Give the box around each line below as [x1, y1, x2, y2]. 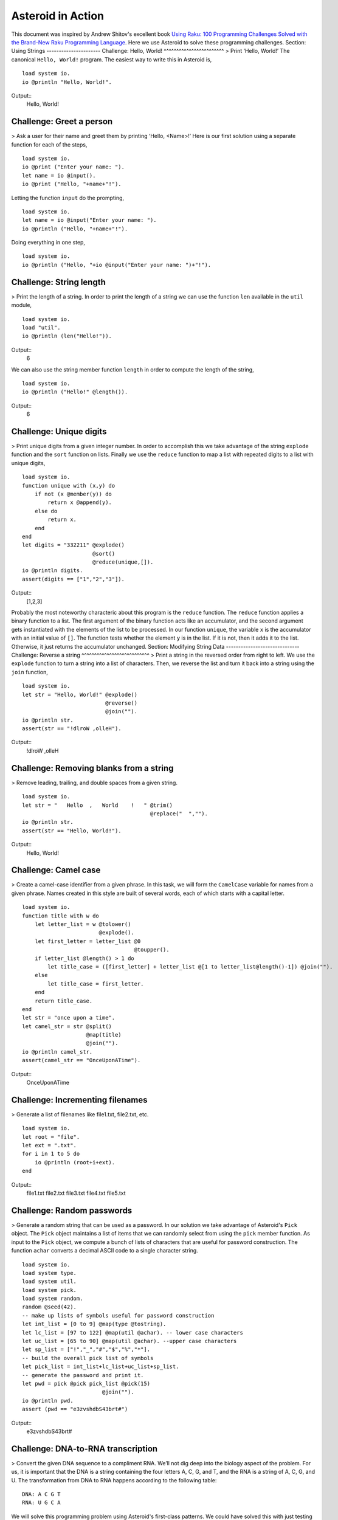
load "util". [22, 324, 61, 331]
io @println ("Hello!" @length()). [22, 389, 128, 395]
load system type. [22, 1270, 77, 1276]
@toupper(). [134, 946, 170, 953]
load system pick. [22, 1287, 77, 1293]
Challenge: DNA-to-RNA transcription [11, 1443, 158, 1454]
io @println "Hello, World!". [22, 78, 112, 85]
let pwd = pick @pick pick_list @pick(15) [22, 1380, 151, 1387]
